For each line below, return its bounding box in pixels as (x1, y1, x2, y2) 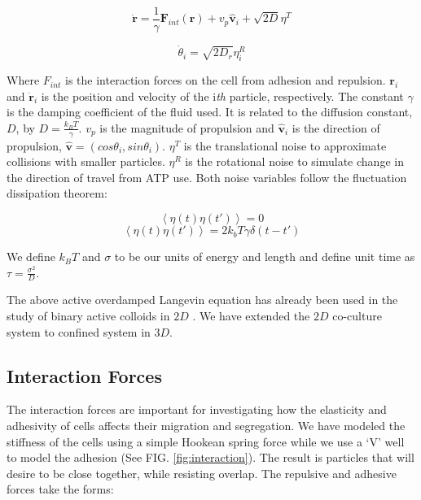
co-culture (332, 307, 382, 324)
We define (7, 248, 55, 265)
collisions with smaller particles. (7, 153, 165, 170)
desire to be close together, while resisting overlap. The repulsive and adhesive (7, 464, 397, 481)
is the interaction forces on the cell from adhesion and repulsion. (65, 72, 386, 89)
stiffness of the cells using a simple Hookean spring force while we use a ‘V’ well (7, 433, 405, 450)
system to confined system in (7, 323, 151, 340)
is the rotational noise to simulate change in (185, 153, 404, 170)
